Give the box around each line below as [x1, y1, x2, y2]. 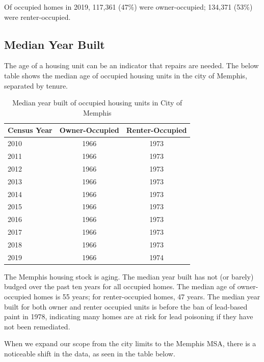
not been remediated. [4, 321, 70, 331]
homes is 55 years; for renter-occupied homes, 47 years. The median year [33, 291, 260, 302]
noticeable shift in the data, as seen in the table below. [4, 348, 175, 359]
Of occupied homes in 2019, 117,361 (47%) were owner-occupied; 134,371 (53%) [4, 2, 253, 12]
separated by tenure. [4, 80, 68, 91]
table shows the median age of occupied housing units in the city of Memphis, [4, 70, 247, 80]
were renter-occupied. [4, 11, 71, 22]
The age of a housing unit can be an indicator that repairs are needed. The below [4, 60, 259, 71]
